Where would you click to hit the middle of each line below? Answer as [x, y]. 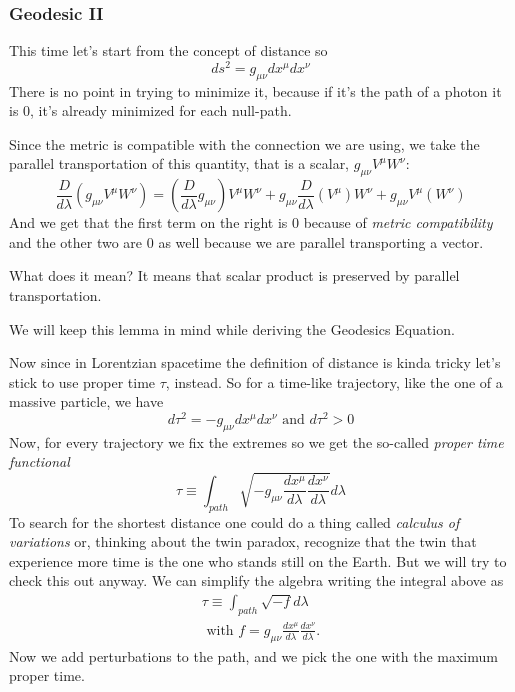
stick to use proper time [82, 381]
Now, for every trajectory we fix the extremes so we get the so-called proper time [256, 441]
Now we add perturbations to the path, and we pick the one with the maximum [253, 655]
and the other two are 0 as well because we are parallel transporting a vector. [246, 241]
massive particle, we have [86, 401]
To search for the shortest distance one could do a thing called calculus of [234, 521]
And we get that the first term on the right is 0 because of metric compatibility [251, 222]
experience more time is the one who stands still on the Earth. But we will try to [258, 560]
